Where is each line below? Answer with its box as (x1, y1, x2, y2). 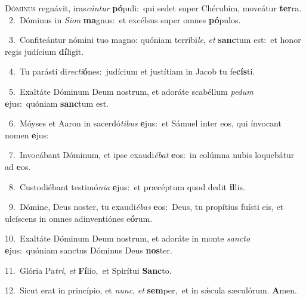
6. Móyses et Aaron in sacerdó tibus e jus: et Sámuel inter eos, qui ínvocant (8, 117, 282, 129)
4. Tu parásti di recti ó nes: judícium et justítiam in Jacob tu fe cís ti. (8, 65, 255, 78)
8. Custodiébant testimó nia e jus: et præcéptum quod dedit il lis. (8, 180, 245, 193)
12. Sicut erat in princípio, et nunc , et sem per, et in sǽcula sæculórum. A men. (5, 284, 297, 296)
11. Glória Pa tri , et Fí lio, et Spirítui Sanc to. (5, 264, 172, 276)
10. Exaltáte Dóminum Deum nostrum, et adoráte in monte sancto (5, 232, 251, 245)
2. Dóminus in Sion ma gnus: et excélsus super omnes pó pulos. (8, 13, 241, 26)
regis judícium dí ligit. (5, 45, 84, 57)
